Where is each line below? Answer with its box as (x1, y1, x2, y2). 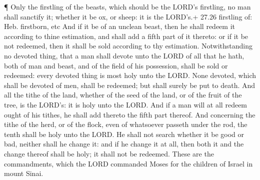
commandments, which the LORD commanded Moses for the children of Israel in (4, 158, 253, 168)
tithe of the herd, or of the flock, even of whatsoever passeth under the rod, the (4, 119, 247, 129)
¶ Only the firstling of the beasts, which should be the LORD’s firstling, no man (4, 1, 251, 11)
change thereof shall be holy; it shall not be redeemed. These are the (4, 148, 214, 158)
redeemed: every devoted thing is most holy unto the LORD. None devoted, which (4, 70, 256, 80)
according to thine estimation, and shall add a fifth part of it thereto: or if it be (4, 30, 248, 41)
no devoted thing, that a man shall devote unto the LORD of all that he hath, (4, 50, 244, 60)
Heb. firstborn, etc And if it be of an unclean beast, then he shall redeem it (4, 21, 235, 31)
